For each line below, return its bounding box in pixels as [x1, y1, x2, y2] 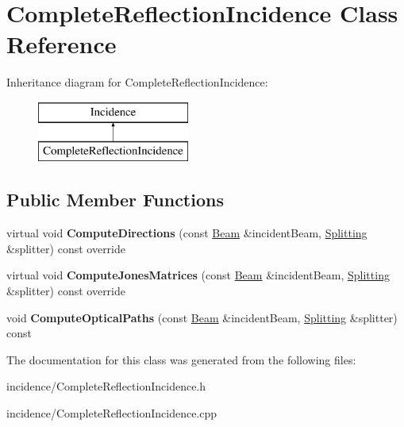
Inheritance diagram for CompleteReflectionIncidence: [6, 74, 268, 90]
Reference [6, 28, 117, 60]
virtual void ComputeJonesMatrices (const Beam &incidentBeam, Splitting [6, 267, 390, 283]
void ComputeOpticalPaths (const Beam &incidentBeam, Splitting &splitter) [6, 309, 398, 325]
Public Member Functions [6, 187, 224, 212]
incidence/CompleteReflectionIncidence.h [6, 378, 206, 394]
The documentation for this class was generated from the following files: [6, 351, 356, 367]
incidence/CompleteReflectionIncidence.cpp [6, 405, 217, 421]
